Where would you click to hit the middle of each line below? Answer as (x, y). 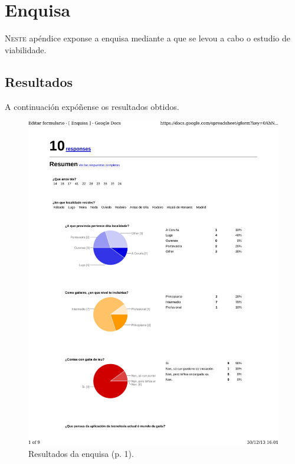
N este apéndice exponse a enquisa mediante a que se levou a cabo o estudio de (147, 38)
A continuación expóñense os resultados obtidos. (92, 106)
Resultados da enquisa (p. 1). (81, 453)
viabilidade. (26, 49)
